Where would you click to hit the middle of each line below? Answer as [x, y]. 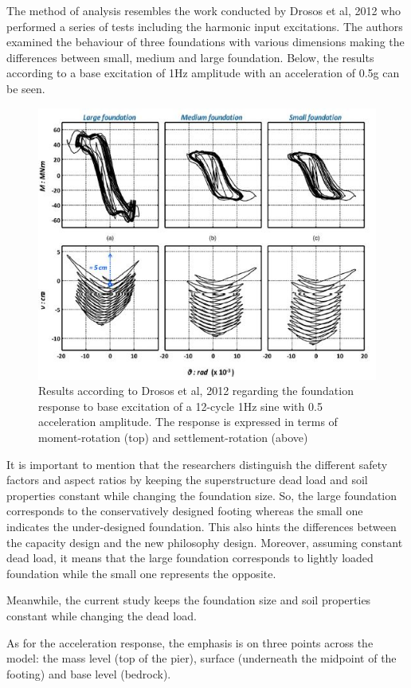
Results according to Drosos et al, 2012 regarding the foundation [196, 391]
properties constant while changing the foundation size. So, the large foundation [202, 495]
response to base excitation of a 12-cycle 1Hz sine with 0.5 [180, 406]
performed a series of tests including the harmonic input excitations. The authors [205, 26]
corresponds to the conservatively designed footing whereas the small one [185, 511]
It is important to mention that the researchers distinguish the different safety [197, 464]
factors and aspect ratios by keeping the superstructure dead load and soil [187, 480]
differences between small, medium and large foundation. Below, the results [190, 57]
